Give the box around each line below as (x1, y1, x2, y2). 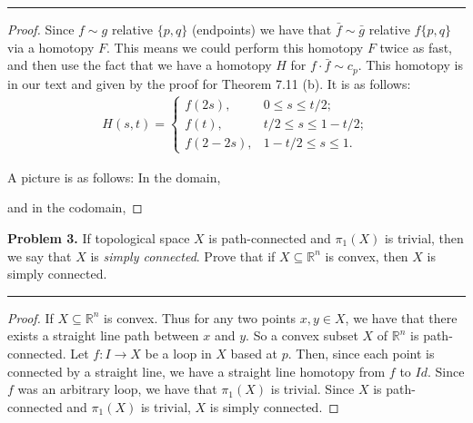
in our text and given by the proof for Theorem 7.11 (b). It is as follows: (7, 74, 411, 93)
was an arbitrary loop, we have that (17, 379, 217, 398)
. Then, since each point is (287, 344, 435, 362)
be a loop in (145, 344, 212, 362)
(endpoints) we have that (191, 20, 332, 38)
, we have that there (345, 308, 458, 327)
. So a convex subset (246, 326, 358, 345)
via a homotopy (7, 37, 95, 56)
